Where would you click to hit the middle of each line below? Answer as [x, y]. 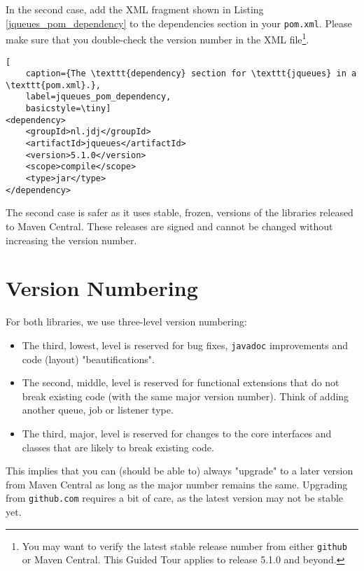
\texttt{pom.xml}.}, [54, 85]
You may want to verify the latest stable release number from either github [184, 545]
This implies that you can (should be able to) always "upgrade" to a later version [180, 471]
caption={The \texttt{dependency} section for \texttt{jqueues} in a [191, 74]
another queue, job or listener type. [98, 410]
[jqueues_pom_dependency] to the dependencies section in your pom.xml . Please [179, 23]
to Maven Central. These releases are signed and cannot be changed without [169, 226]
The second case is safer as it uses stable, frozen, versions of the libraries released [180, 212]
